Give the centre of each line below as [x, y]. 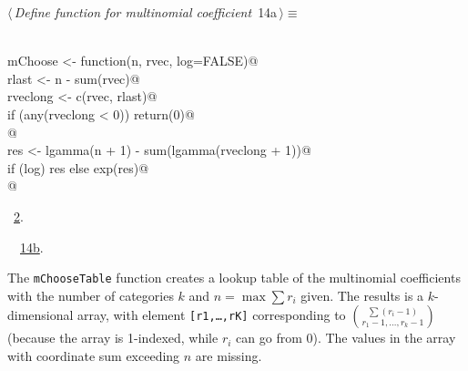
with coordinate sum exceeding [94, 355]
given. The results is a [362, 295]
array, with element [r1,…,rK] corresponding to [212, 315]
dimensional [41, 315]
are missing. [229, 355]
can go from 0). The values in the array [346, 338]
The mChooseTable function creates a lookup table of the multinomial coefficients [234, 278]
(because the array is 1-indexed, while [113, 338]
